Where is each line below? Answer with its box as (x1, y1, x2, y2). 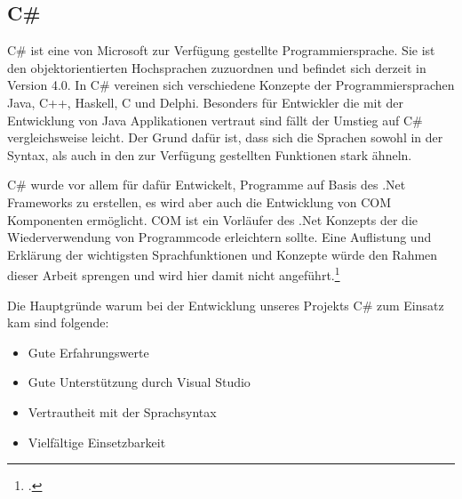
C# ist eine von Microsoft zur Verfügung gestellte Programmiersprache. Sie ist (7, 41, 435, 60)
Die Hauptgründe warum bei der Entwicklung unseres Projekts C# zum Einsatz (7, 295, 444, 314)
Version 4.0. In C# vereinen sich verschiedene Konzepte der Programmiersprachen (7, 76, 455, 94)
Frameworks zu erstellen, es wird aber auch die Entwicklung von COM (7, 192, 392, 211)
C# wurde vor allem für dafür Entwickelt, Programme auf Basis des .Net (7, 175, 406, 194)
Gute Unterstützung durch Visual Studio (28, 373, 251, 391)
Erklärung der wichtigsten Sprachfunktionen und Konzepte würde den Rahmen (7, 245, 438, 263)
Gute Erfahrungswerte (28, 342, 149, 361)
